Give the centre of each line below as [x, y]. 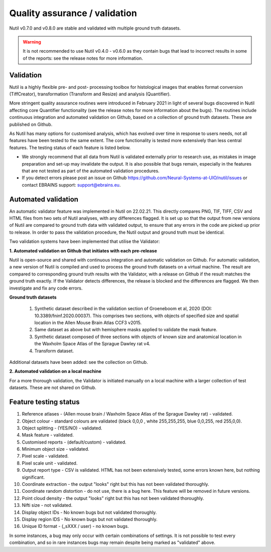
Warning [32, 42]
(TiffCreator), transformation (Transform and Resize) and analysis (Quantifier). [90, 94]
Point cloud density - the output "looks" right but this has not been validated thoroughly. [113, 498]
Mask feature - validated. [48, 435]
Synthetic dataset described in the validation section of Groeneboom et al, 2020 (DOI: [123, 309]
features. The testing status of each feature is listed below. [70, 148]
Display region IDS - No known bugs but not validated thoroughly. [90, 519]
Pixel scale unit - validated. [50, 463]
